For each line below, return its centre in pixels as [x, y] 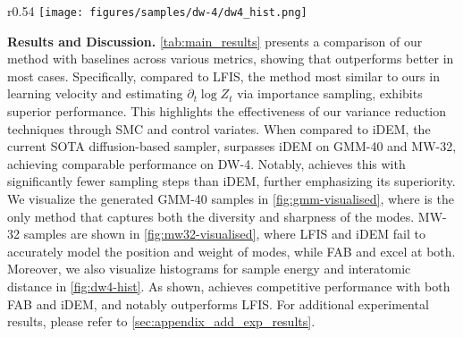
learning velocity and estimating [95, 93]
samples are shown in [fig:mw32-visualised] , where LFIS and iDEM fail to [224, 234]
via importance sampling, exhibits [330, 93]
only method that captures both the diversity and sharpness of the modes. [211, 216]
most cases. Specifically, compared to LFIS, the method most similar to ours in [223, 76]
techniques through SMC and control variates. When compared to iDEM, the [219, 128]
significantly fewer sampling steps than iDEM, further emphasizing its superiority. [231, 181]
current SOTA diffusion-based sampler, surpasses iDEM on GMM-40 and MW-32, [232, 146]
